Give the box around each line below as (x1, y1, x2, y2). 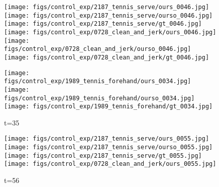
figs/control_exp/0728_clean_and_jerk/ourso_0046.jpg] (4, 45, 191, 53)
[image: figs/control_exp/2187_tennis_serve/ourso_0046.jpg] (4, 12, 213, 19)
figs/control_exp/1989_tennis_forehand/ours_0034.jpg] (4, 78, 191, 85)
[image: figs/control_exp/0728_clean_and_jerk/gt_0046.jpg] (4, 53, 209, 61)
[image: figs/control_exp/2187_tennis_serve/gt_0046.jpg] (4, 20, 202, 28)
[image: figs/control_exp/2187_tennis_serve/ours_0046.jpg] (4, 4, 209, 11)
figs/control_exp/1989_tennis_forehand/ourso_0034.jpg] (4, 94, 195, 102)
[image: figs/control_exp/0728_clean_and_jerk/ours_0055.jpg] (4, 160, 216, 168)
